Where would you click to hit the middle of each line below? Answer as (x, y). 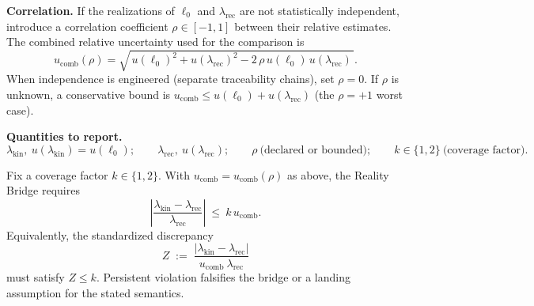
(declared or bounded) (313, 150)
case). (20, 110)
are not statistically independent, (319, 10)
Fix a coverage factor (57, 174)
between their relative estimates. (313, 26)
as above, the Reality (338, 174)
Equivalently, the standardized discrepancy (110, 234)
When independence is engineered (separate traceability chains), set (170, 79)
